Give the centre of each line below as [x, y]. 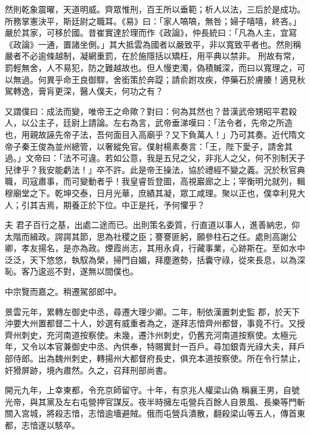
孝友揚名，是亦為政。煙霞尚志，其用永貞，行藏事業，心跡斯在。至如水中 [163, 248]
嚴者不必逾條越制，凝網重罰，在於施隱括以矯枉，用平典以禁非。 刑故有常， [152, 56]
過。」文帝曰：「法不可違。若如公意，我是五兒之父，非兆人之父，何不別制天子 [155, 158]
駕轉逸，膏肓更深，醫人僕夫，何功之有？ [84, 91]
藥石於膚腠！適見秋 [267, 79]
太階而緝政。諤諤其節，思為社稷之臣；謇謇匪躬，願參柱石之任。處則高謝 [147, 236]
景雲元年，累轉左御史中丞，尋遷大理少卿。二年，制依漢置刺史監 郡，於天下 [152, 311]
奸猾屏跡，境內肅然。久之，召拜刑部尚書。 [88, 370]
